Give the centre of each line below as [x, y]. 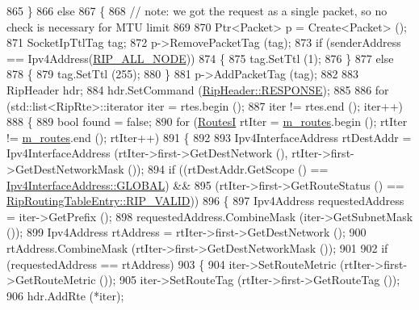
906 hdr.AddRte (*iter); [65, 295]
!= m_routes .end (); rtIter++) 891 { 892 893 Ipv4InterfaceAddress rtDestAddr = [209, 137]
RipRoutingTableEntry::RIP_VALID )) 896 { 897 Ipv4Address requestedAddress [205, 201]
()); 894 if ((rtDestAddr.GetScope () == [228, 168]
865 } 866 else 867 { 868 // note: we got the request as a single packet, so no [197, 10]
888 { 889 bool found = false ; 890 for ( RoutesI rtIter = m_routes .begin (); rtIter [207, 121]
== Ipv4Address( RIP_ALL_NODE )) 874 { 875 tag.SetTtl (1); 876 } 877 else [200, 58]
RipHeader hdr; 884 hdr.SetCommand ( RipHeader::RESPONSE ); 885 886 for [198, 89]
